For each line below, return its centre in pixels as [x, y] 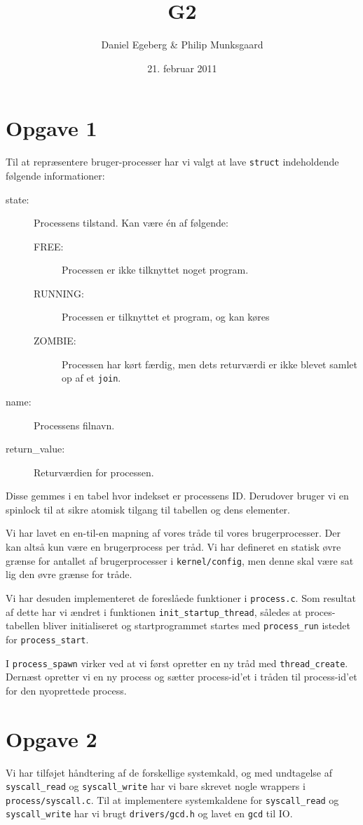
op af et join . [91, 378]
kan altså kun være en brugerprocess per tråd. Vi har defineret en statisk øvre [173, 547]
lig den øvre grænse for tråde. [69, 574]
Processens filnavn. [74, 425]
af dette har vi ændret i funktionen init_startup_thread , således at [154, 611]
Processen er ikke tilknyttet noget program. [155, 270]
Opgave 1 [52, 128]
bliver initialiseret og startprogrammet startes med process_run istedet [197, 625]
